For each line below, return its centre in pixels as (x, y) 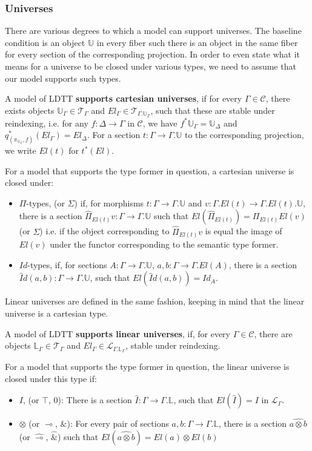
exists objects (30, 110)
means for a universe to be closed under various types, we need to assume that (151, 66)
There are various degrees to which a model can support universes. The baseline (153, 31)
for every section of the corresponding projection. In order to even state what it (153, 54)
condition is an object (45, 42)
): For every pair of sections (118, 423)
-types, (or (45, 202)
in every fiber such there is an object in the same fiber (197, 42)
